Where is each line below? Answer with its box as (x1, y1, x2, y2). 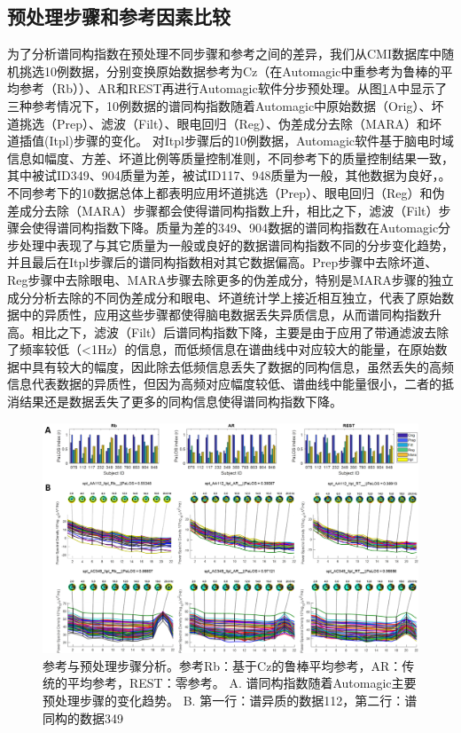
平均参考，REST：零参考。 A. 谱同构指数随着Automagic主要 (66, 674, 417, 692)
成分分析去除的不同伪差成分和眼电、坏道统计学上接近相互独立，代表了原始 (7, 288, 441, 306)
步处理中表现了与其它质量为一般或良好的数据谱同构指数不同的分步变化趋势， (7, 235, 454, 254)
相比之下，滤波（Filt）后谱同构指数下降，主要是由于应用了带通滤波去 (31, 322, 437, 341)
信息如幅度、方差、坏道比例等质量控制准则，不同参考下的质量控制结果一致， (7, 148, 454, 167)
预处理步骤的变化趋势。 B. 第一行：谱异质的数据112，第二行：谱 (43, 691, 418, 710)
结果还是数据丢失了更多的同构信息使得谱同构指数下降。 (19, 392, 342, 411)
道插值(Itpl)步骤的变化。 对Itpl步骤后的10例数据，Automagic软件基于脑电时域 (7, 131, 455, 150)
